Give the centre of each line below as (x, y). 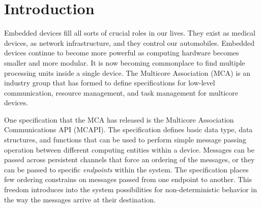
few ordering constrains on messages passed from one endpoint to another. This (128, 179)
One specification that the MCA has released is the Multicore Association (119, 119)
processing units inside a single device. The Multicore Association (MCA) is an (127, 72)
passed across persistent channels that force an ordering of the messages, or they (129, 159)
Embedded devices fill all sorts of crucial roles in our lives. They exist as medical (130, 33)
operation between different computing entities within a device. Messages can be (129, 149)
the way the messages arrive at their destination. (80, 199)
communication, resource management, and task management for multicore (121, 92)
